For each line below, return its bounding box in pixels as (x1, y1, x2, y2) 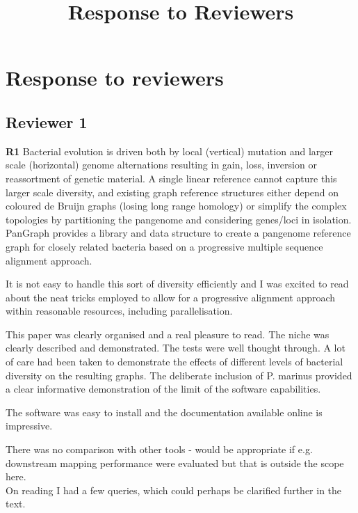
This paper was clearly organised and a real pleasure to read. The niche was (6, 326, 329, 341)
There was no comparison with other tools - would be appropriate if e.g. (6, 442, 313, 457)
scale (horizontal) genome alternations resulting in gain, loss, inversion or (6, 157, 317, 172)
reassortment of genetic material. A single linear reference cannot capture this (6, 171, 337, 185)
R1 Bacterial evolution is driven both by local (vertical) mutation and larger (6, 143, 333, 158)
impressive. (6, 418, 53, 433)
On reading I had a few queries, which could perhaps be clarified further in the (6, 482, 342, 497)
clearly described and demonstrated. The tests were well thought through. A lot (6, 340, 345, 355)
